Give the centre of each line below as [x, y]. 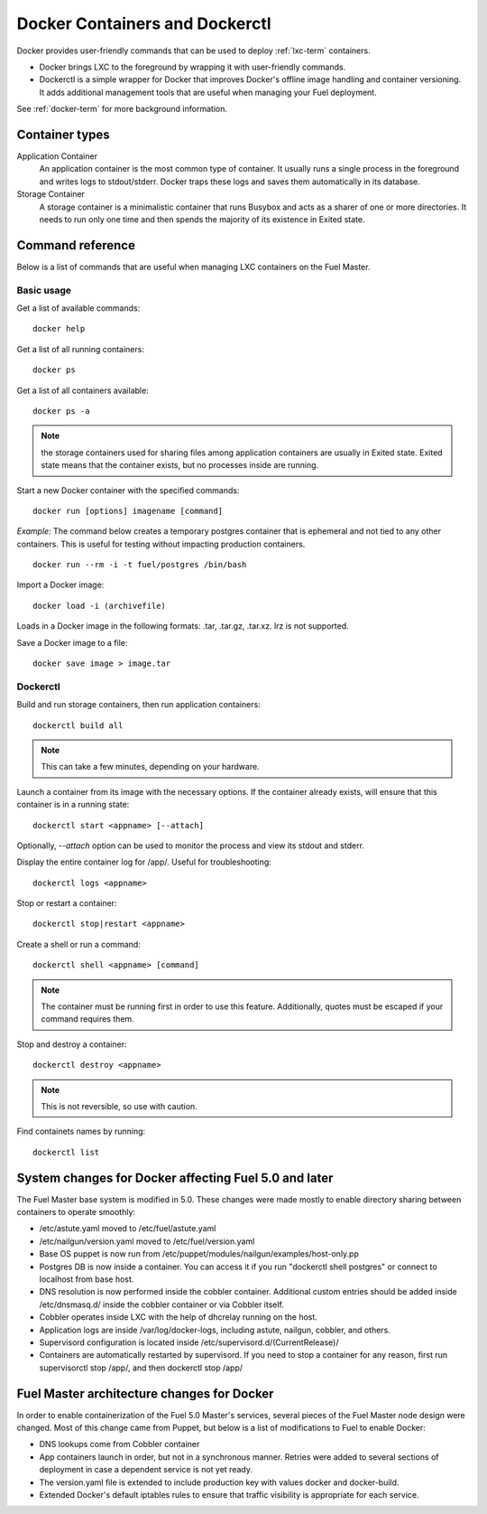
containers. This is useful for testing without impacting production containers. [161, 544]
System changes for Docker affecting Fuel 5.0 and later [175, 1178]
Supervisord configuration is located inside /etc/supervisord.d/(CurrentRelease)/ [189, 1342]
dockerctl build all [78, 725]
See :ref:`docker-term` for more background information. [122, 109]
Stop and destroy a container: [72, 1044]
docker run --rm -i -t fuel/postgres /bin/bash [140, 565]
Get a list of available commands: [78, 308]
